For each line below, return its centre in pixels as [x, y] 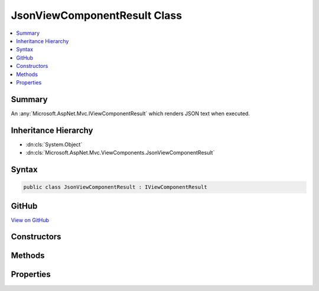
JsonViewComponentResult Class [97, 15]
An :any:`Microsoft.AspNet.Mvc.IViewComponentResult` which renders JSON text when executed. [131, 113]
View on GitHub [30, 220]
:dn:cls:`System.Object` [54, 144]
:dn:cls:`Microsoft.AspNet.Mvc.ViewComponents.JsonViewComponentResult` [120, 153]
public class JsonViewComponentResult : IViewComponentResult [115, 187]
